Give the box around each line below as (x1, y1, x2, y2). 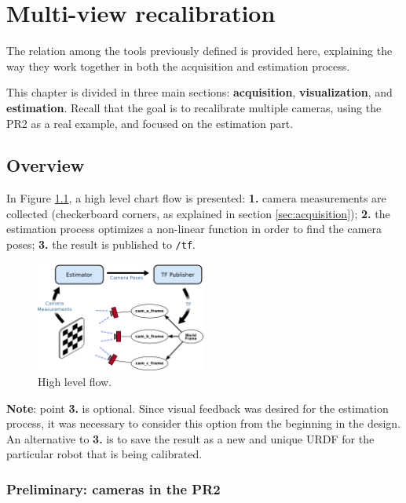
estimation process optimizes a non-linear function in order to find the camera (6, 221, 382, 237)
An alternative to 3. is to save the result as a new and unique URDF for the (6, 430, 375, 447)
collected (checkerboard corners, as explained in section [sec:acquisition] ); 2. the (6, 205, 390, 221)
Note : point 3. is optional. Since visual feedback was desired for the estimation (6, 399, 389, 416)
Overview (6, 153, 85, 177)
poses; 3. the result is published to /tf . (6, 236, 196, 253)
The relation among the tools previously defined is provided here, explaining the (6, 42, 393, 59)
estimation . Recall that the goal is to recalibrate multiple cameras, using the (6, 99, 382, 115)
